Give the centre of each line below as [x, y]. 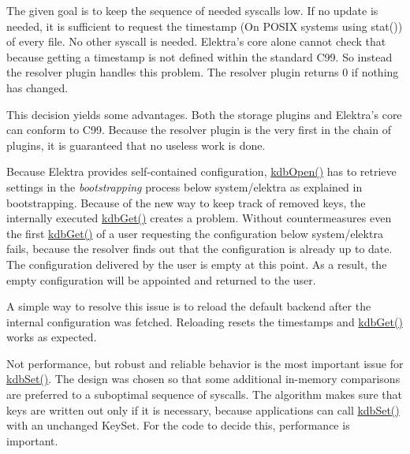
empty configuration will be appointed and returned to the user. [161, 279]
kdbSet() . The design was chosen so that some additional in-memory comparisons [203, 379]
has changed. [37, 87]
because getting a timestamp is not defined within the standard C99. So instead [199, 56]
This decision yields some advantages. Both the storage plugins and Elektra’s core [204, 114]
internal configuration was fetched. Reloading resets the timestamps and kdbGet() [205, 321]
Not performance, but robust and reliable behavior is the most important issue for [205, 363]
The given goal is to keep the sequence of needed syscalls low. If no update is [192, 10]
